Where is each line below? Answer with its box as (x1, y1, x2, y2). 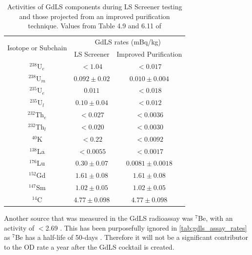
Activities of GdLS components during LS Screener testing (7, 1, 182, 11)
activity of (4, 222, 35, 233)
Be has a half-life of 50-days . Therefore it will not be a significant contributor (15, 232, 249, 242)
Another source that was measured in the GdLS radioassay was (4, 213, 193, 223)
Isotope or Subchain (7, 42, 67, 53)
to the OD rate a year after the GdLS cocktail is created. (4, 241, 174, 252)
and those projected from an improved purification (19, 11, 170, 21)
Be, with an (198, 213, 233, 223)
